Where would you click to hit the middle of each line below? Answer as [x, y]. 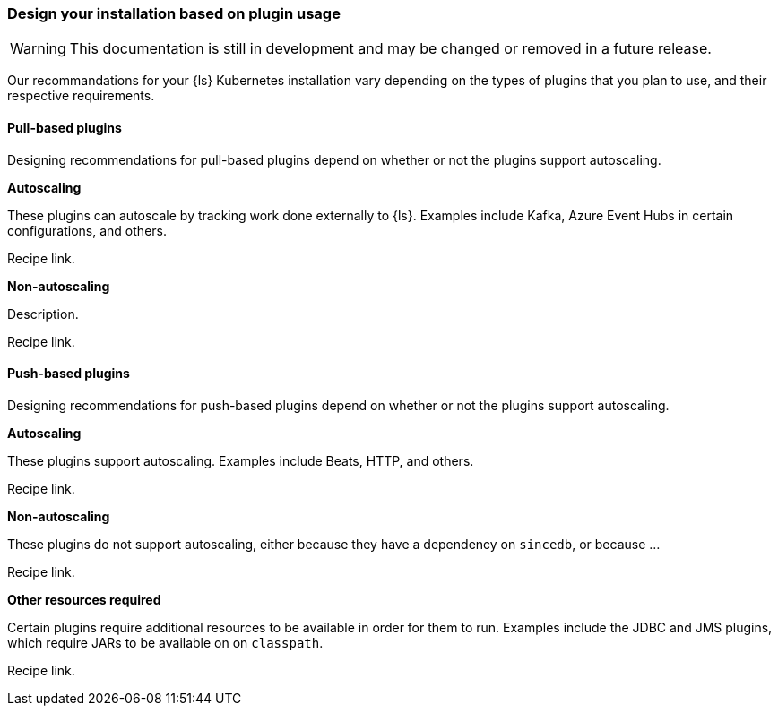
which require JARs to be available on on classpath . [165, 642]
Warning [38, 49]
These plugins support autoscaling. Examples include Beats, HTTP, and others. [241, 460]
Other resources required [84, 599]
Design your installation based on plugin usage [174, 13]
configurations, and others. [87, 230]
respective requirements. [81, 96]
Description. [43, 314]
